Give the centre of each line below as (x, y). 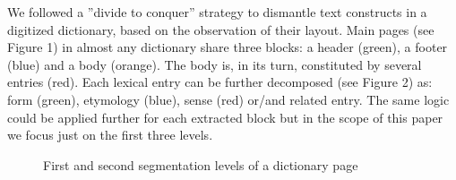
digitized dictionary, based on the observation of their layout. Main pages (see (221, 29)
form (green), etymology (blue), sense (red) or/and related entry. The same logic (228, 99)
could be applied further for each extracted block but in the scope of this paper (225, 117)
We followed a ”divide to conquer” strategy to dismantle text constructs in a (217, 12)
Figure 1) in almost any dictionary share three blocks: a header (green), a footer (228, 47)
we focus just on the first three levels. (110, 135)
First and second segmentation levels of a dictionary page (201, 164)
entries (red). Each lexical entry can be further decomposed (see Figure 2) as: (220, 82)
